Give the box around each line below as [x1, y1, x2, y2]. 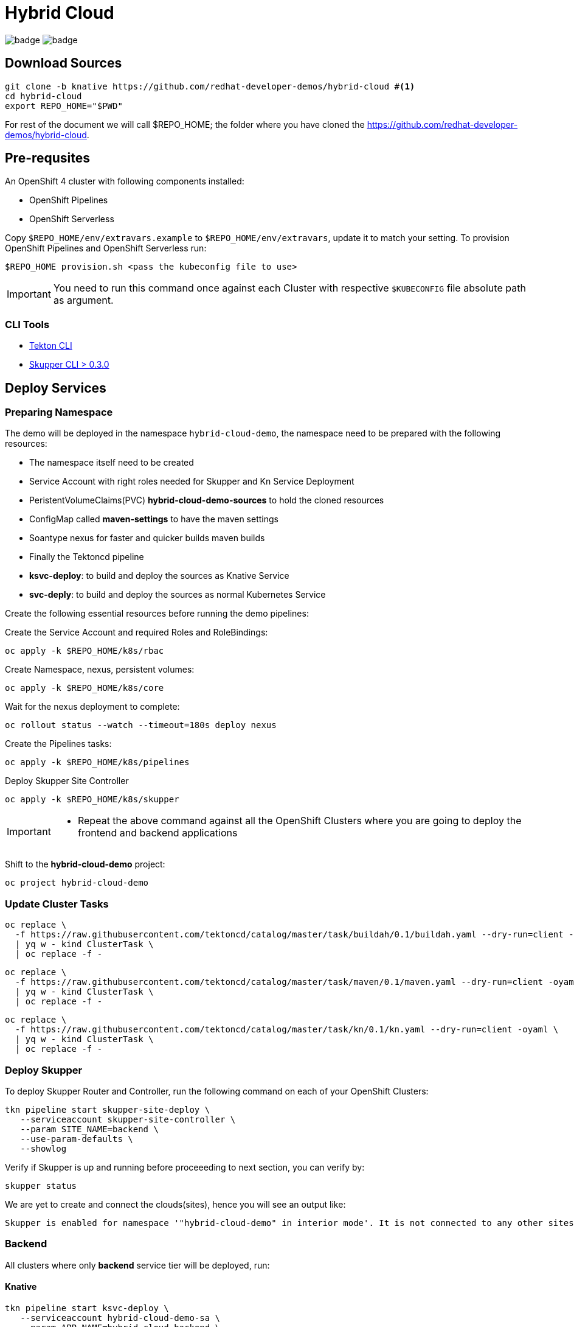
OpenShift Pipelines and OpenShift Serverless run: [5, 243, 207, 254]
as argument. [53, 294, 114, 307]
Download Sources [5, 55, 122, 71]
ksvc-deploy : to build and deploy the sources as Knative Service [29, 570, 289, 581]
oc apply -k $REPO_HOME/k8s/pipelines [5, 757, 190, 768]
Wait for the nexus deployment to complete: [5, 701, 180, 712]
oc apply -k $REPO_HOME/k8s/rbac [5, 646, 164, 656]
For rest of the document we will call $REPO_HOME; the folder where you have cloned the [5, 119, 365, 130]
